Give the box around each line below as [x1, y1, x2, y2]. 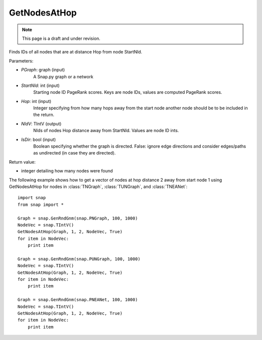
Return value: [9, 159, 36, 165]
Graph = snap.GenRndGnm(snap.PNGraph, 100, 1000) [17, 215, 138, 221]
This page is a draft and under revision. [22, 35, 100, 41]
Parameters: [9, 58, 33, 64]
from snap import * [17, 202, 64, 207]
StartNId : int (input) [21, 83, 60, 88]
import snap [17, 195, 46, 201]
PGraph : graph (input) [21, 67, 65, 73]
